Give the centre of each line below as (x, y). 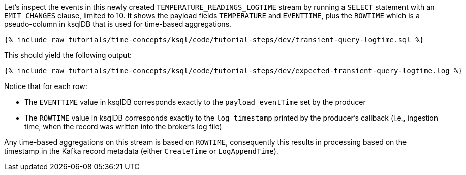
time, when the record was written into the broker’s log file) (123, 126)
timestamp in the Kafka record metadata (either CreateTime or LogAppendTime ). (141, 151)
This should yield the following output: (68, 55)
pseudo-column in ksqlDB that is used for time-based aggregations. (118, 24)
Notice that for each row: (46, 86)
